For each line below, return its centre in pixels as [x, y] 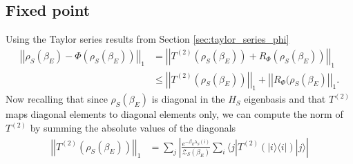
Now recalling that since [57, 99]
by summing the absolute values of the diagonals [133, 128]
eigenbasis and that [285, 99]
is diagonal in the [188, 99]
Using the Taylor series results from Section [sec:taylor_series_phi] [147, 39]
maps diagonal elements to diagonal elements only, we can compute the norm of [174, 114]
